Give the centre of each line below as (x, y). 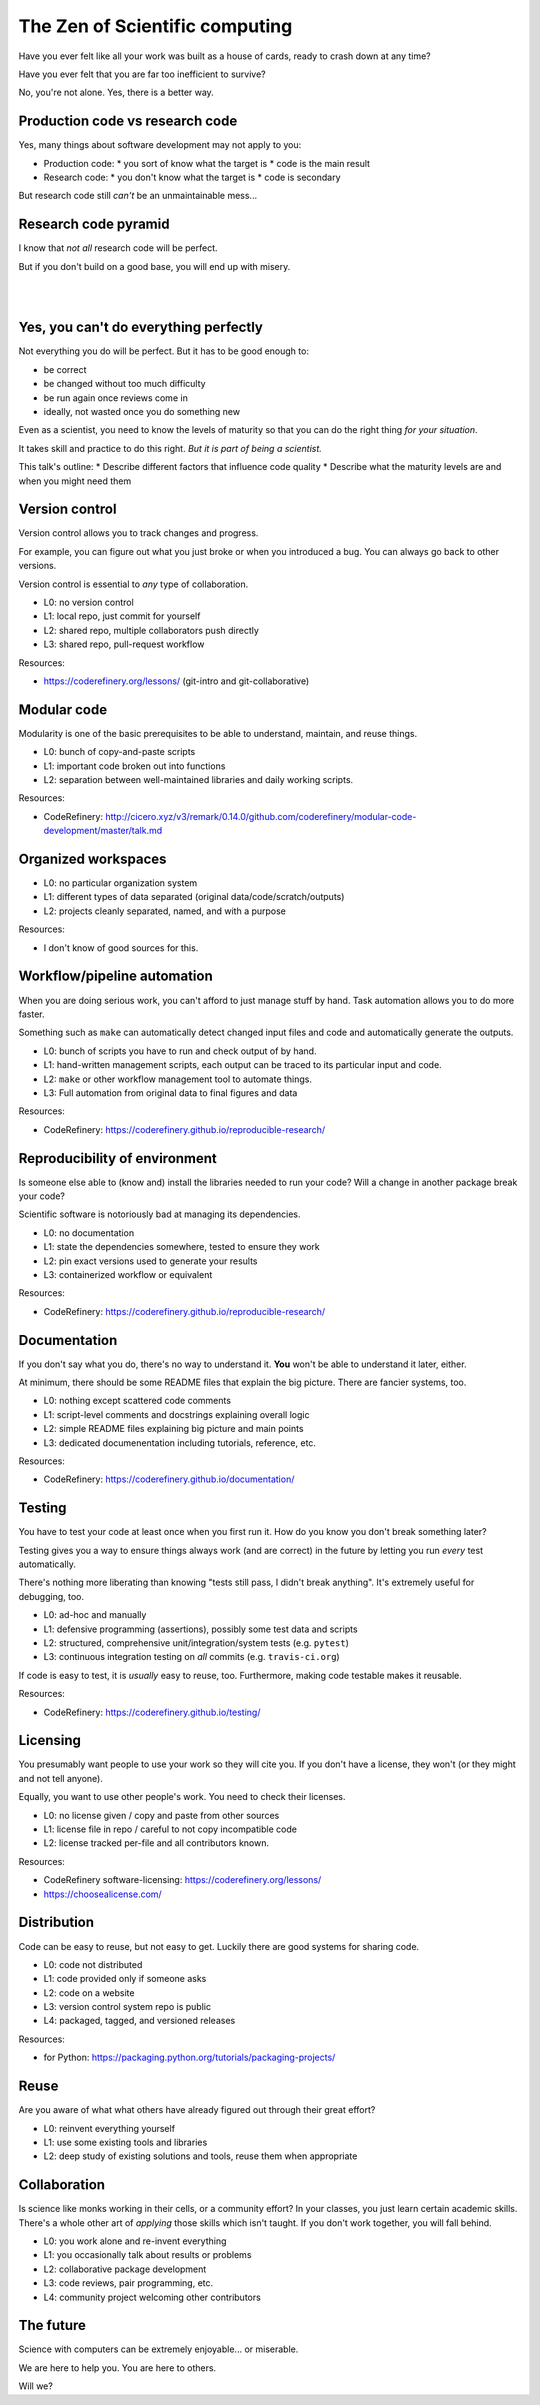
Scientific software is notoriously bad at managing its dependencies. (159, 1214)
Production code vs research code (128, 121)
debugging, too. (51, 1596)
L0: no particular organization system (120, 883)
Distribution (56, 1922)
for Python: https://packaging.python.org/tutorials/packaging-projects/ (189, 2057)
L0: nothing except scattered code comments (137, 1401)
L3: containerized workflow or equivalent (128, 1274)
